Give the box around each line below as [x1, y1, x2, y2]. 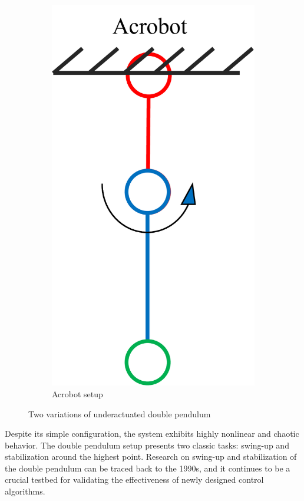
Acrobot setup [52, 387, 103, 400]
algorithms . [5, 485, 45, 497]
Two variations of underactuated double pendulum [28, 407, 211, 420]
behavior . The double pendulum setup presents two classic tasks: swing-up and [5, 439, 289, 451]
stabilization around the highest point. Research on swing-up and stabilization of [5, 450, 297, 463]
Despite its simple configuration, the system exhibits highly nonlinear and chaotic [5, 427, 299, 440]
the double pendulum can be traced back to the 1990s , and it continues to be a [5, 462, 290, 474]
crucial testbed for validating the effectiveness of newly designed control [5, 473, 264, 486]
